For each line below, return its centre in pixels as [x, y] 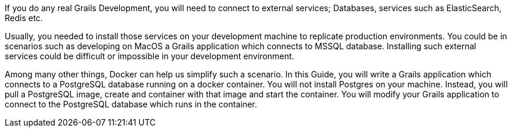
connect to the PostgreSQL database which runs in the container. [131, 104]
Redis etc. [24, 18]
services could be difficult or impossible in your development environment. [150, 56]
